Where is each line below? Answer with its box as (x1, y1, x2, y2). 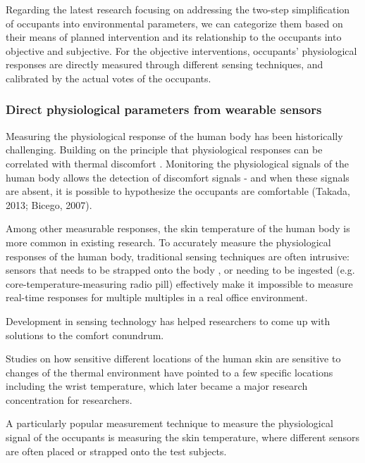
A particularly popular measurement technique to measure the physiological (6, 416, 333, 431)
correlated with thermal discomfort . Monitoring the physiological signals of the (6, 156, 349, 170)
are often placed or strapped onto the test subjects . (6, 443, 227, 458)
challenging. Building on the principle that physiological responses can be (6, 142, 323, 157)
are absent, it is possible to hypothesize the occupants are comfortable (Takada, (6, 184, 351, 198)
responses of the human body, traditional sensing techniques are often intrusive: (6, 248, 350, 263)
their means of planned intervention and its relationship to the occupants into (6, 30, 342, 44)
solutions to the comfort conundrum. (6, 327, 164, 342)
